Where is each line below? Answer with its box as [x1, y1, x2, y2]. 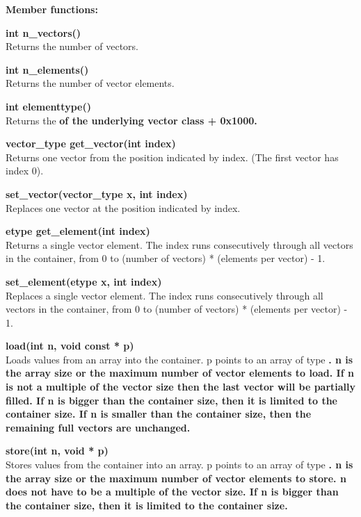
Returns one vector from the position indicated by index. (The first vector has [6, 149, 339, 164]
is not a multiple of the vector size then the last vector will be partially [6, 379, 356, 394]
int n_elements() [6, 62, 89, 76]
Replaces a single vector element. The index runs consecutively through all [6, 288, 323, 302]
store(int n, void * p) [6, 443, 109, 458]
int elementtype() [6, 99, 91, 113]
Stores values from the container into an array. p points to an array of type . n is [6, 457, 353, 472]
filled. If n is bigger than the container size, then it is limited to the [6, 393, 337, 407]
